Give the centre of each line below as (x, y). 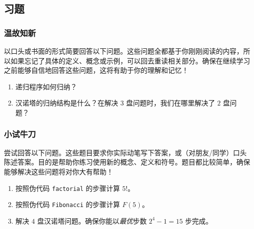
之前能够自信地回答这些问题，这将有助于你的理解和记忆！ (96, 70)
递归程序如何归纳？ (46, 86)
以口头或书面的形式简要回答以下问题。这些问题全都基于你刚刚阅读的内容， (124, 51)
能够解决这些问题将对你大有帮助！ (59, 171)
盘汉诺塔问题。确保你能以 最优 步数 (92, 220)
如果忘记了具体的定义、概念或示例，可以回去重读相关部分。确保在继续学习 (130, 60)
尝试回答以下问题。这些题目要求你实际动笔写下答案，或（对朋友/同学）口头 (125, 152)
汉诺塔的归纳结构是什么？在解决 (67, 103)
